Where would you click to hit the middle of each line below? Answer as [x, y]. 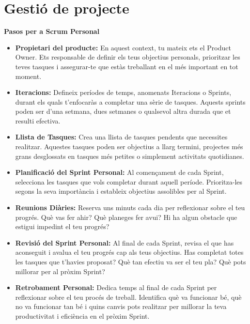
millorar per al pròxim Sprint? [60, 271]
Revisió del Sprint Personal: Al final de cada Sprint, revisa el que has [125, 242]
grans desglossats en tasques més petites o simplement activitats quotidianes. [130, 156]
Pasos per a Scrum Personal [52, 31]
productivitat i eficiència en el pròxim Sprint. [82, 316]
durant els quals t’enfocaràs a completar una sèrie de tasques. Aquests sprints [130, 101]
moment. [28, 76]
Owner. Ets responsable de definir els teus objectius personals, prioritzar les [128, 57]
